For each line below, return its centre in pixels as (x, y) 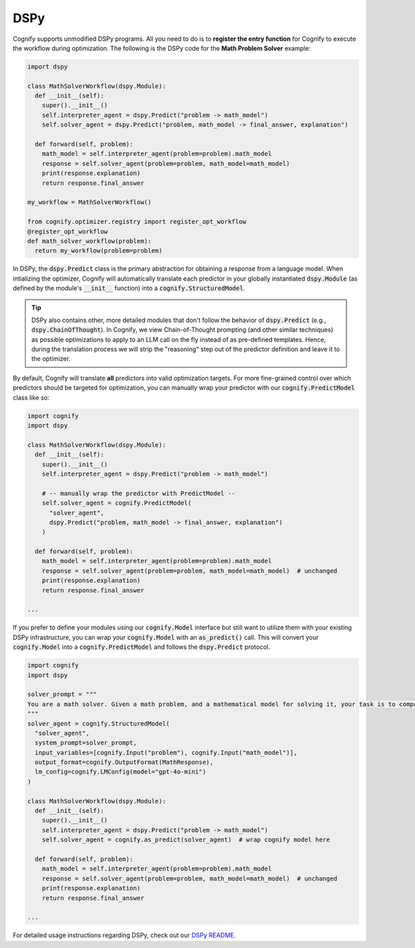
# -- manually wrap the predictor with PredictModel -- (139, 493)
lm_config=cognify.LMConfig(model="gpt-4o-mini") (121, 772)
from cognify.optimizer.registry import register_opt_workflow (137, 222)
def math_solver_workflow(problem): (90, 241)
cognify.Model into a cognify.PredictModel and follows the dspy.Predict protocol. (141, 647)
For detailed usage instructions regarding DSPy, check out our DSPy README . (124, 936)
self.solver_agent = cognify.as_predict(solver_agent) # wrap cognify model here (186, 840)
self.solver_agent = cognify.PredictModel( (117, 503)
